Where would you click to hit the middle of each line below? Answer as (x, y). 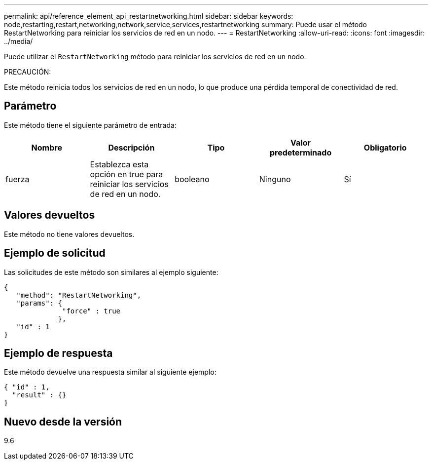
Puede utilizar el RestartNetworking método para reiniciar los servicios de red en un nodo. (155, 57)
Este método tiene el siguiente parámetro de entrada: (90, 125)
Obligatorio (385, 147)
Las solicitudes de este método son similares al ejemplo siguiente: (111, 272)
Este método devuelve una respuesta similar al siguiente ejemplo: (110, 372)
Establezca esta (119, 164)
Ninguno (275, 179)
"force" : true (91, 311)
